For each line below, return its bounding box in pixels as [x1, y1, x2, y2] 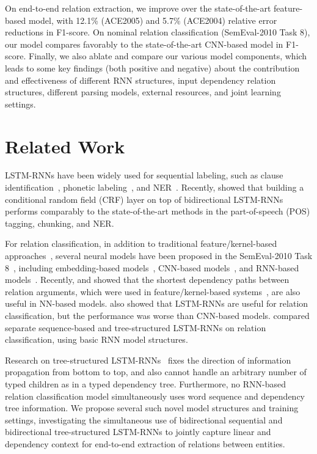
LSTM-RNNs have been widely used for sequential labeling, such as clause [5, 169, 283, 181]
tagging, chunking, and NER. [5, 216, 114, 229]
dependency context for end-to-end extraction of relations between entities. [5, 437, 285, 450]
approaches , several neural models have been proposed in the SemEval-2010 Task [5, 249, 313, 262]
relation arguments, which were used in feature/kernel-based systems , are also [5, 285, 301, 298]
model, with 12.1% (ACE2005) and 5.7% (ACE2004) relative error [28, 13, 277, 26]
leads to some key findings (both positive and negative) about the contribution [5, 61, 300, 74]
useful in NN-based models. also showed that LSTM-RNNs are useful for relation [5, 297, 308, 310]
